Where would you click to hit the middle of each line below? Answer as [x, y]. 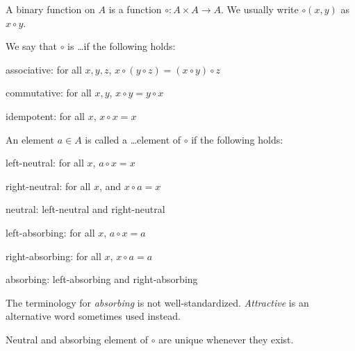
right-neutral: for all [48, 186]
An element [30, 139]
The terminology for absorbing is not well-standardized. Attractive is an [157, 302]
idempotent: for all [46, 115]
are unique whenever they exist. [226, 339]
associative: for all [44, 69]
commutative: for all [49, 93]
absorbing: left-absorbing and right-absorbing [102, 279]
